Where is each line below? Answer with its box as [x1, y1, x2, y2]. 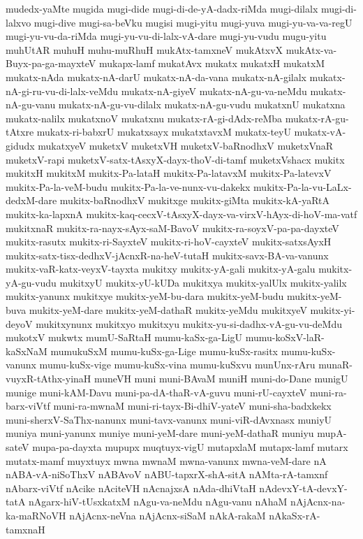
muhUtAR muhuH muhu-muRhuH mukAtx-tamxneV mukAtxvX [6, 42, 283, 57]
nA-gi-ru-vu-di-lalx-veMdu [6, 83, 119, 98]
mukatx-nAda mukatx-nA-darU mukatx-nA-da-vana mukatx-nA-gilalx [6, 69, 306, 84]
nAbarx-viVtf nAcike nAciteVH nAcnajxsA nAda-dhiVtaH [6, 480, 256, 495]
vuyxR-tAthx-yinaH [6, 371, 91, 386]
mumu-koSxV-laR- [245, 330, 325, 345]
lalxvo [6, 15, 31, 29]
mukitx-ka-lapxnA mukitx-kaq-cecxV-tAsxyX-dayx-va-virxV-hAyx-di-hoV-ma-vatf [6, 206, 357, 221]
